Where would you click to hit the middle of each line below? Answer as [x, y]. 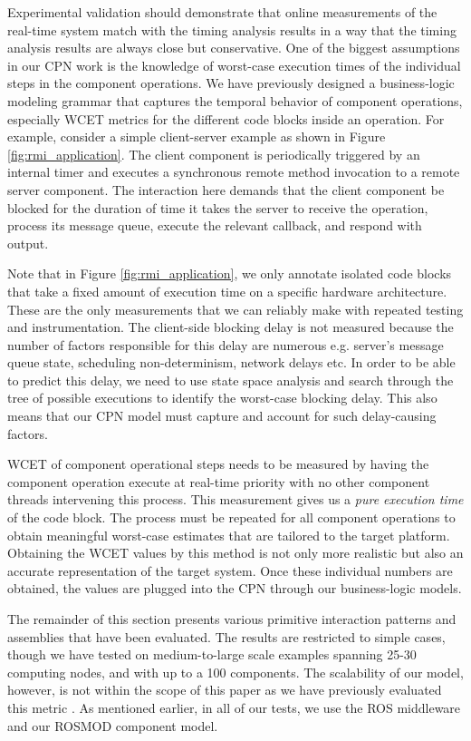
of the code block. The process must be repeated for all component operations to [231, 517]
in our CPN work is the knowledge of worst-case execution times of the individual [234, 65]
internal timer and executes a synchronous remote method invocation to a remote [234, 172]
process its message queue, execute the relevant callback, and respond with [215, 225]
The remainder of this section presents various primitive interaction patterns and [232, 619]
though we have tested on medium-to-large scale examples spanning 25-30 [212, 654]
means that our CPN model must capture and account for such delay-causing [222, 416]
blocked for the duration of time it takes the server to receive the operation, [218, 207]
